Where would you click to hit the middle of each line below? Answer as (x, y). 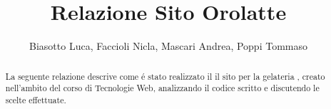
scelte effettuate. (36, 99)
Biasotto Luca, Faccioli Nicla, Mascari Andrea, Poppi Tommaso (168, 46)
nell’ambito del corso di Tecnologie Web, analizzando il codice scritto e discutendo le (162, 88)
